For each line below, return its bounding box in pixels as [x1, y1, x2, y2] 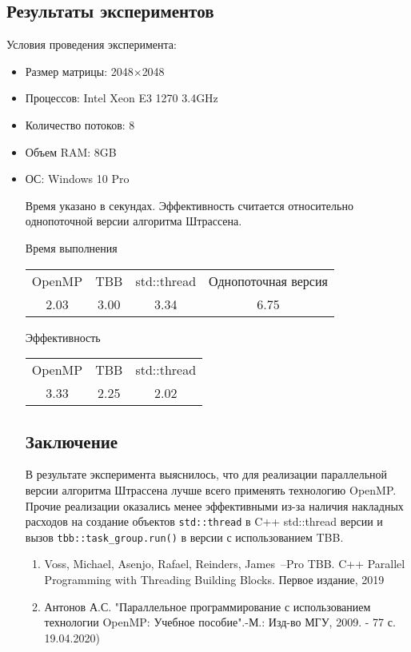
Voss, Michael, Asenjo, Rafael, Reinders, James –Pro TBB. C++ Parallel [44, 555, 405, 572]
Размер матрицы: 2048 [25, 62, 134, 79]
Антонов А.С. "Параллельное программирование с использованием [44, 598, 371, 614]
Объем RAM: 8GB [25, 143, 117, 160]
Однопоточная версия [209, 271, 328, 290]
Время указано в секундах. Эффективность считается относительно [25, 197, 353, 213]
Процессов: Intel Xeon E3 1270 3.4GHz [25, 89, 218, 106]
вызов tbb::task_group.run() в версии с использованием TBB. [25, 528, 344, 545]
